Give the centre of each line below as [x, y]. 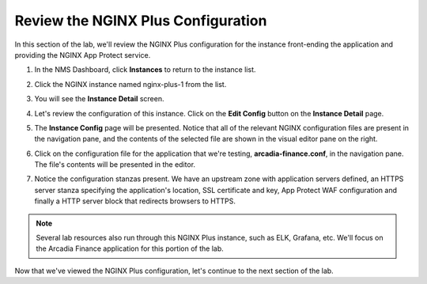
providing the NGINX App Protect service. [83, 55]
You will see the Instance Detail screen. [99, 99]
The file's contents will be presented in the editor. [115, 165]
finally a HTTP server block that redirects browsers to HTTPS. [135, 201]
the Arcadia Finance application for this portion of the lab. [130, 248]
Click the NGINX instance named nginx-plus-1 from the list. [130, 84]
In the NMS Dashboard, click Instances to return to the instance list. [145, 70]
